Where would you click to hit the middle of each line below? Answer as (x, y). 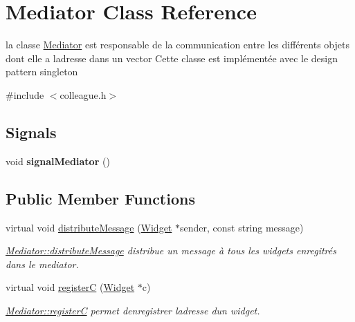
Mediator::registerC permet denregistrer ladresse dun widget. (133, 310)
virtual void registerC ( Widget (70, 287)
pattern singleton (42, 72)
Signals (31, 132)
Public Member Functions (100, 198)
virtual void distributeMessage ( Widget (89, 227)
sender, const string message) (242, 227)
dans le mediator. (42, 264)
